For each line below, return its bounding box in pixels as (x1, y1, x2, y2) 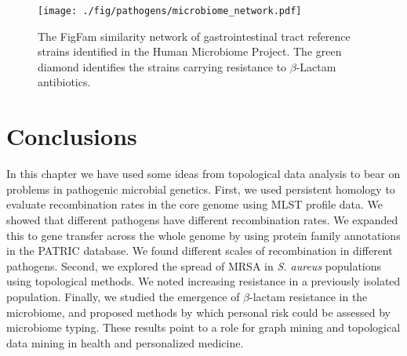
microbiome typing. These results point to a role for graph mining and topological (6, 319, 401, 336)
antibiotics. (38, 74, 91, 90)
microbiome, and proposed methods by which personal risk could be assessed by (6, 303, 391, 320)
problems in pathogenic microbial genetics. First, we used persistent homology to (6, 180, 395, 197)
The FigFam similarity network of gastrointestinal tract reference (38, 27, 351, 44)
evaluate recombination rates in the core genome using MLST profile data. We (6, 196, 383, 213)
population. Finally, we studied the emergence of (6, 288, 240, 304)
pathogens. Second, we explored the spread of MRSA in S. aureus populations (6, 257, 382, 274)
